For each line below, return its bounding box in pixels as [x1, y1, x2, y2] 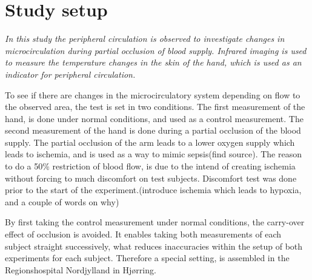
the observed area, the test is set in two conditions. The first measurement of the [5, 100, 305, 113]
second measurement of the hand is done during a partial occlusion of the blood [5, 124, 301, 137]
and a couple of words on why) [5, 195, 119, 208]
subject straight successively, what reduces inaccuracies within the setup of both [5, 239, 303, 252]
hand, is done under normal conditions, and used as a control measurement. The [5, 112, 304, 125]
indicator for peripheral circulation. [5, 67, 136, 80]
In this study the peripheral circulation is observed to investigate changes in [5, 32, 285, 45]
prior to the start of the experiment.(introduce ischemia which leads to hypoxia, [5, 183, 302, 196]
